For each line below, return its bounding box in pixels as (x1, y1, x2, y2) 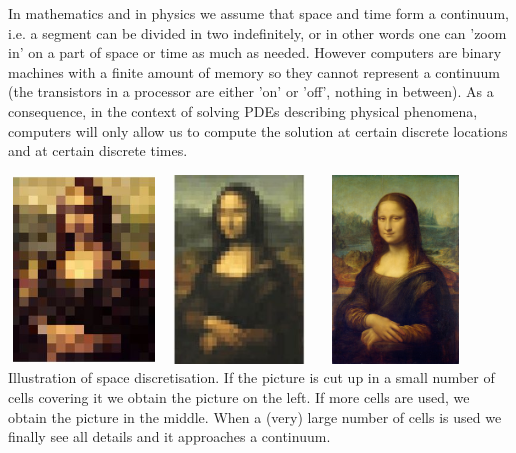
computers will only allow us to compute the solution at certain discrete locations (8, 120, 508, 141)
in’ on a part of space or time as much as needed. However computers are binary (8, 42, 502, 63)
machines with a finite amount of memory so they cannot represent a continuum (8, 61, 500, 82)
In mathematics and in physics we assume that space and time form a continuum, (8, 3, 509, 23)
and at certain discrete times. (8, 140, 188, 161)
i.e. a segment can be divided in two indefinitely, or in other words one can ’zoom (8, 22, 507, 43)
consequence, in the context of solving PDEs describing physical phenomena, (8, 100, 478, 121)
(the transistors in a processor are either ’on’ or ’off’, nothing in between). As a (8, 81, 494, 102)
